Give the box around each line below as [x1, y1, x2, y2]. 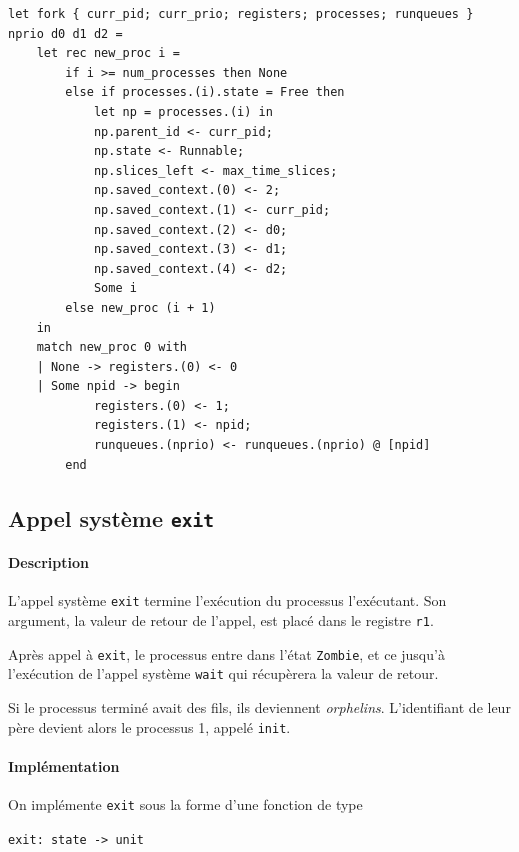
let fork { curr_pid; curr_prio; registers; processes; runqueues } [8, 7, 474, 21]
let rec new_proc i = [36, 46, 180, 61]
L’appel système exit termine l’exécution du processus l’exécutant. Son [8, 590, 447, 611]
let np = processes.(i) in [93, 104, 273, 119]
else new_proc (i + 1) [65, 300, 216, 315]
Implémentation [8, 755, 120, 776]
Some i [93, 281, 137, 296]
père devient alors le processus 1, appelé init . [8, 716, 291, 737]
